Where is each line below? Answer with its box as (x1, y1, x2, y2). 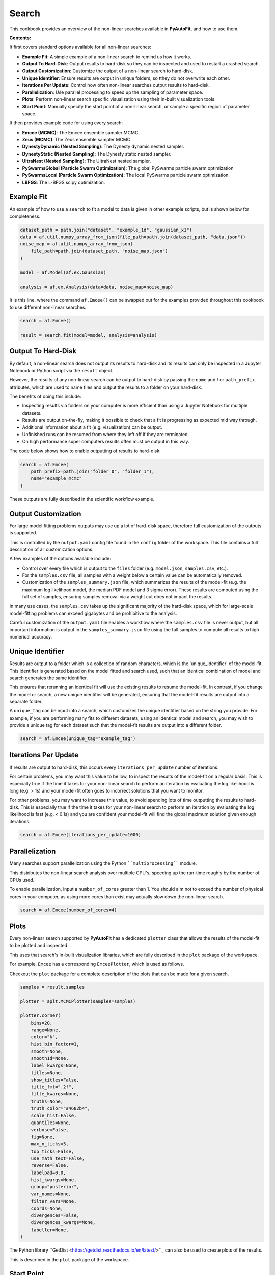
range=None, (31, 1027, 61, 1033)
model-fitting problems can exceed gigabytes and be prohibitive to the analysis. (9, 610, 177, 617)
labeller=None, (31, 1227, 69, 1233)
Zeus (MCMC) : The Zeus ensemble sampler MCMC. (22, 137, 132, 143)
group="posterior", (31, 1184, 80, 1190)
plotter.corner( (20, 1013, 61, 1018)
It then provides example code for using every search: (9, 120, 123, 126)
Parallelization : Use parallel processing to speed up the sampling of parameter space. (22, 89, 204, 95)
